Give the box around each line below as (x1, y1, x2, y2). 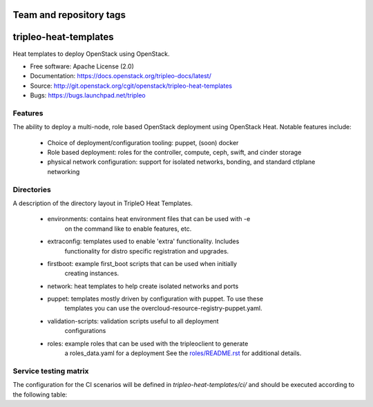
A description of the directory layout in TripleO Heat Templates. (12, 199, 193, 207)
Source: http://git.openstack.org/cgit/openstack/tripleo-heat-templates (30, 82, 233, 90)
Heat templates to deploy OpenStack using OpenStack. (12, 49, 170, 58)
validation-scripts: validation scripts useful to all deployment (47, 316, 219, 325)
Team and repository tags (12, 9, 126, 21)
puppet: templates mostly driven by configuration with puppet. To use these (47, 294, 264, 303)
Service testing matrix (12, 366, 89, 376)
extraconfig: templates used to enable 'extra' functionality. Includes (47, 237, 240, 245)
